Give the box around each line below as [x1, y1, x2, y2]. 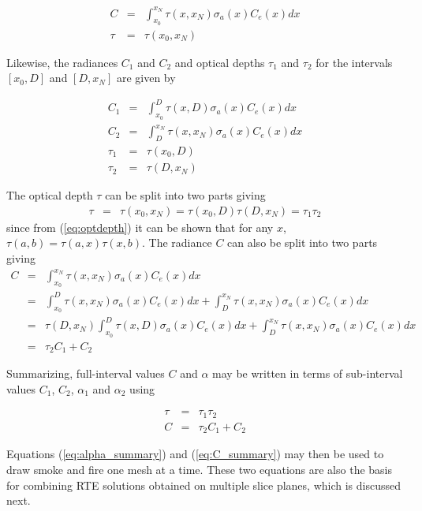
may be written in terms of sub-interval [212, 365, 403, 382]
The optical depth [6, 187, 93, 203]
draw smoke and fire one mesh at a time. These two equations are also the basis [6, 461, 393, 477]
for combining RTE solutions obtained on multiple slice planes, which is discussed [6, 476, 401, 493]
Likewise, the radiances [6, 54, 118, 70]
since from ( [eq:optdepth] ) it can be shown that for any [6, 218, 274, 235]
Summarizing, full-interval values [6, 365, 165, 382]
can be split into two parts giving [105, 187, 266, 203]
